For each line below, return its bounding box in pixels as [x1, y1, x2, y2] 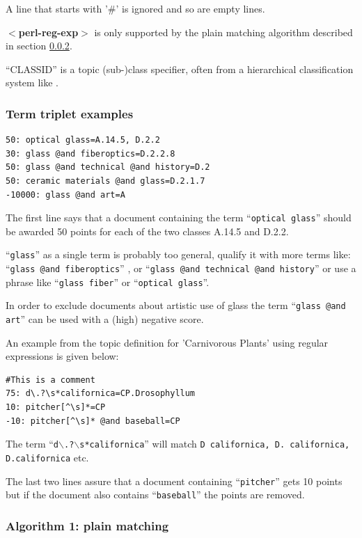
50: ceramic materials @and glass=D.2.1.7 [6, 175, 205, 186]
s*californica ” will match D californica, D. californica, [79, 436, 350, 451]
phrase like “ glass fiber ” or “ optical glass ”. [6, 274, 210, 289]
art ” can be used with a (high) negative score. [6, 312, 204, 326]
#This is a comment [6, 374, 95, 385]
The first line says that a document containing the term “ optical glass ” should [6, 210, 352, 225]
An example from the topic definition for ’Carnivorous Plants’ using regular [6, 335, 329, 349]
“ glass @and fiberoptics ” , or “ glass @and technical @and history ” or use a [6, 261, 356, 276]
